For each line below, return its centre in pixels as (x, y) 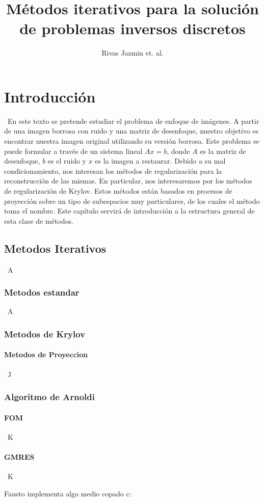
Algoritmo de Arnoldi (49, 397)
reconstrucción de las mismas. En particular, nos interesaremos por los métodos (128, 181)
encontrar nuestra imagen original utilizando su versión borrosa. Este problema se (132, 141)
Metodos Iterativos (55, 248)
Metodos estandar (42, 292)
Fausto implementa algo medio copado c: (68, 493)
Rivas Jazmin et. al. (133, 53)
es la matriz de (223, 151)
